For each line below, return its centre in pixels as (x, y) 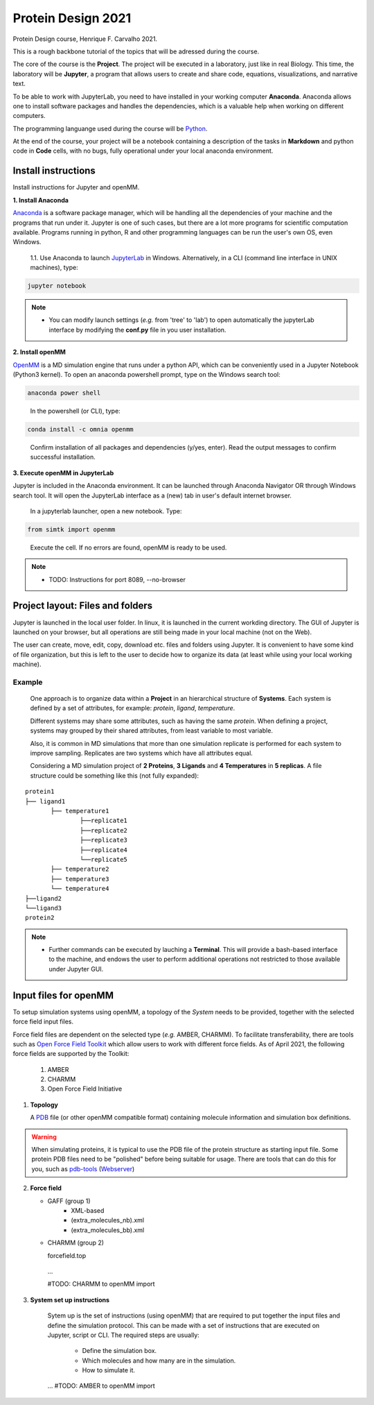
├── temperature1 (80, 811)
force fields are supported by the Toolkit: (71, 1054)
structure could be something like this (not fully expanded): (115, 775)
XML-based (88, 1210)
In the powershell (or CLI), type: (75, 411)
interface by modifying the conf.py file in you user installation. (137, 330)
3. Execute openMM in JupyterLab (63, 472)
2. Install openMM (39, 352)
